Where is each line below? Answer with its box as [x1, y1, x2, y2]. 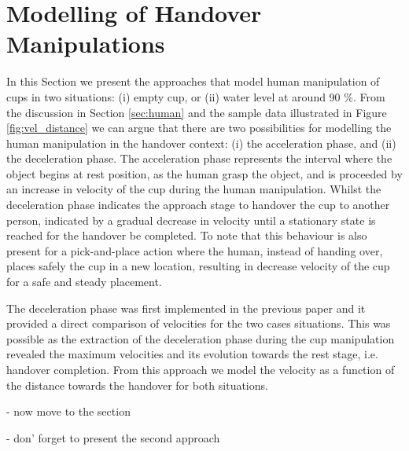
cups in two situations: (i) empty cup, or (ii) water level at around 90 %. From [6, 88, 385, 104]
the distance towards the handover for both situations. [6, 376, 268, 393]
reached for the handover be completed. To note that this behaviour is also [6, 227, 367, 244]
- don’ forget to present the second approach [6, 429, 220, 445]
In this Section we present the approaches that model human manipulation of [6, 73, 380, 90]
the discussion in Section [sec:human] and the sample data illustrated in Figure [6, 104, 387, 120]
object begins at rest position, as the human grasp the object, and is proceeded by [6, 165, 403, 181]
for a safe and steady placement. [6, 273, 162, 290]
